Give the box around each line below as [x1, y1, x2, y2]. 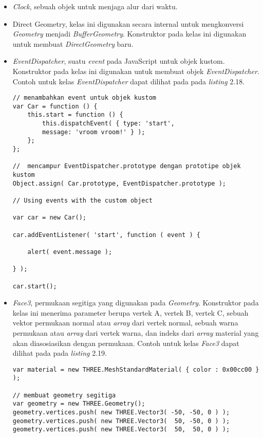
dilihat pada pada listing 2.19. [12, 348, 107, 358]
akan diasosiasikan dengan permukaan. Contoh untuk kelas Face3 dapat [12, 337, 239, 348]
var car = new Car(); [12, 214, 86, 222]
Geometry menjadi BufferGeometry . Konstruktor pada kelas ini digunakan [12, 28, 247, 39]
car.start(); [12, 282, 57, 290]
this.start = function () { [27, 111, 123, 119]
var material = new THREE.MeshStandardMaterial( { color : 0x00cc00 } [12, 366, 259, 373]
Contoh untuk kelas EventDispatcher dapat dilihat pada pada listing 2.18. [12, 76, 245, 86]
